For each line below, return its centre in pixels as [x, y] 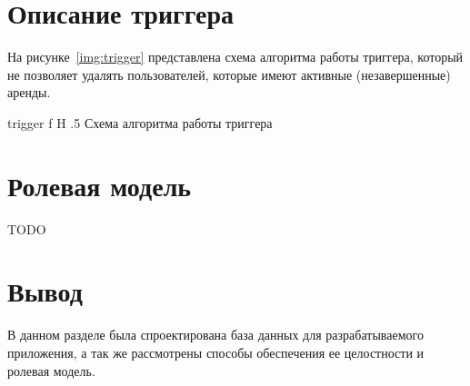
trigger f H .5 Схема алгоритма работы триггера [140, 122]
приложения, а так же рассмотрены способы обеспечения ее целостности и [216, 352]
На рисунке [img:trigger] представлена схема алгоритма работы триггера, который [235, 57]
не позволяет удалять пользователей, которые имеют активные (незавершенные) [229, 74]
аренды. [29, 92]
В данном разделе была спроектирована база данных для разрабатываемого [215, 335]
